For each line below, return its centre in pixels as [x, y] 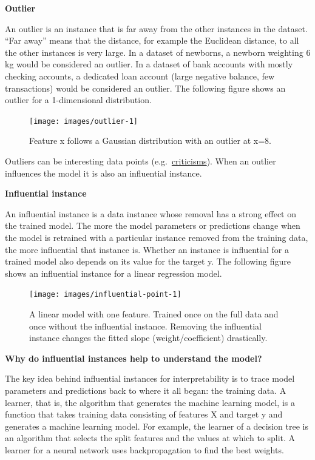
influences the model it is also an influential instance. [103, 173]
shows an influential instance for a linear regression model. [113, 273]
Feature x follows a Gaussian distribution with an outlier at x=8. [150, 140]
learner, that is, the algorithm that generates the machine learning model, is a [150, 402]
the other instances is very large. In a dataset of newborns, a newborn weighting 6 [158, 52]
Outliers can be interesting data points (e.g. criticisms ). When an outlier [141, 161]
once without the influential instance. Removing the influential [145, 326]
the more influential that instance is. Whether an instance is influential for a [147, 249]
